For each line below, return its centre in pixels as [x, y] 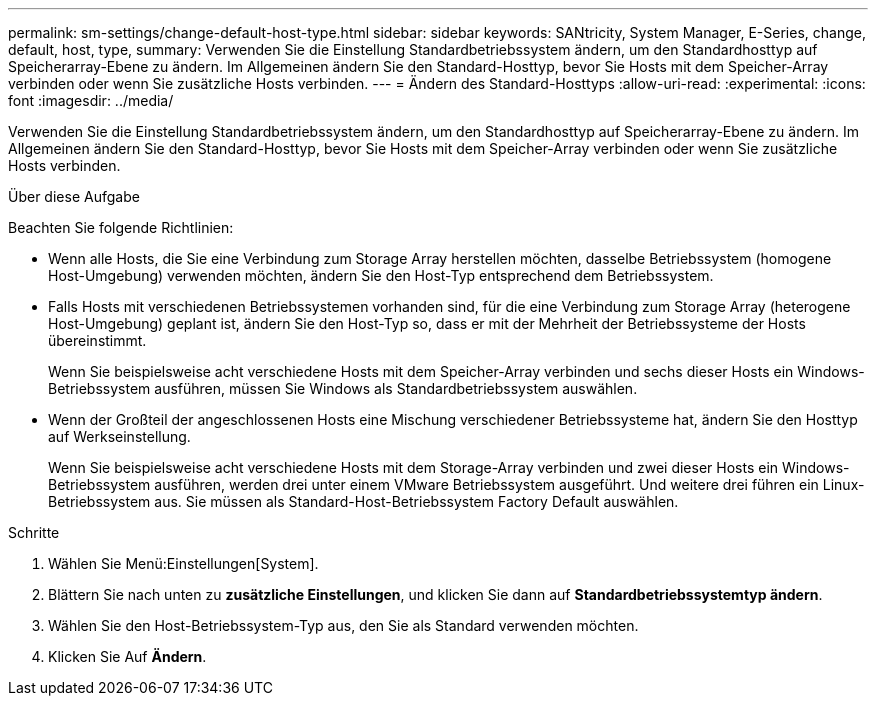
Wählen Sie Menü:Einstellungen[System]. [183, 563]
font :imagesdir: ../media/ [91, 100]
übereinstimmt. [97, 340]
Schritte [34, 532]
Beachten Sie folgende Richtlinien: [121, 227]
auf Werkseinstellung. [119, 436]
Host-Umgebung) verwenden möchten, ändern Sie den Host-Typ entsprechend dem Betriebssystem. [381, 275]
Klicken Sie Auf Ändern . [127, 656]
